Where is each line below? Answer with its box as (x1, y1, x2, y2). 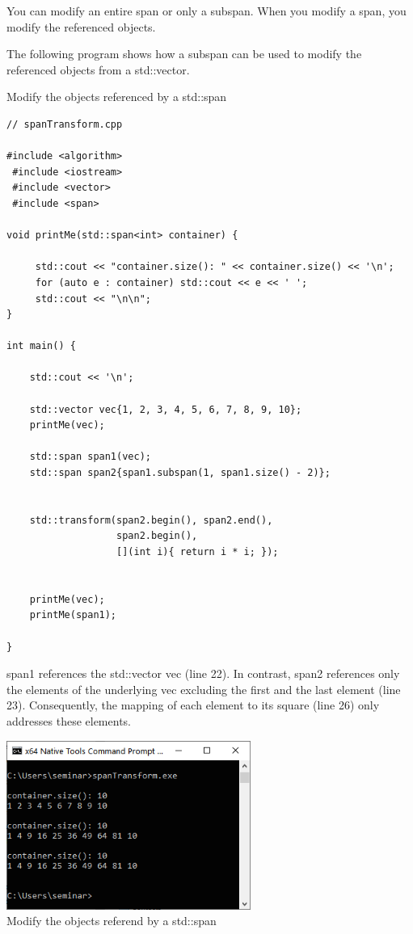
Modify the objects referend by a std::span (6, 912, 217, 929)
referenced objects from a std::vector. (6, 61, 190, 78)
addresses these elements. (6, 712, 131, 729)
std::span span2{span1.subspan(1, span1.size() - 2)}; (29, 467, 331, 479)
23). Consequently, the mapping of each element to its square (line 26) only (6, 696, 380, 713)
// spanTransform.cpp (6, 118, 123, 130)
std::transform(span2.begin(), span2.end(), (29, 514, 273, 526)
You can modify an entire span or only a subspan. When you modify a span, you (6, 2, 407, 19)
